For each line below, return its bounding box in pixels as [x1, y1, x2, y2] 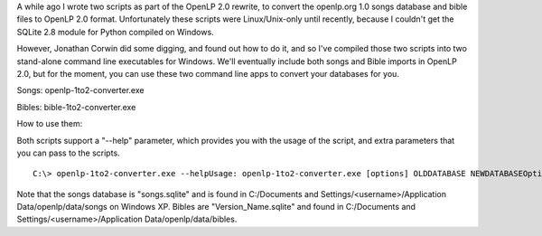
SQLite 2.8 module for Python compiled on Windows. [16, 26, 214, 37]
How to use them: [16, 118, 83, 129]
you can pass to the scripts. [16, 147, 121, 158]
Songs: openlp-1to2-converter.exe [16, 85, 145, 96]
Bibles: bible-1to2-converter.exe [16, 101, 136, 112]
